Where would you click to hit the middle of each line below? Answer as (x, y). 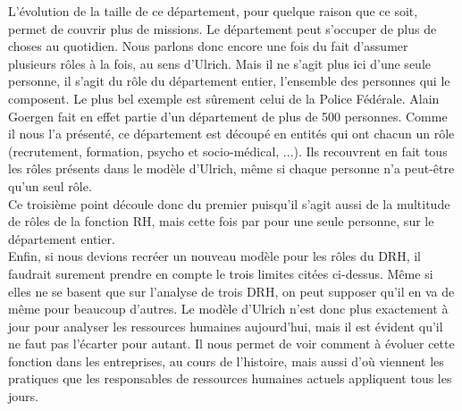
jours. (23, 396)
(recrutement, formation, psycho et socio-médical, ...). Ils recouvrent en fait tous (228, 151)
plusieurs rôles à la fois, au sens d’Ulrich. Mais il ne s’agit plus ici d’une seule (219, 63)
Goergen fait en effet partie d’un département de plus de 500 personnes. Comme (228, 116)
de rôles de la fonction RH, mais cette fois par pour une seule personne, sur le (221, 221)
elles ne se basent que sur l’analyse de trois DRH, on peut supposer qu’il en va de (231, 291)
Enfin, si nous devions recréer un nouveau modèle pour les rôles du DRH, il (215, 256)
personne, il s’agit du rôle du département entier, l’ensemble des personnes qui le (229, 81)
